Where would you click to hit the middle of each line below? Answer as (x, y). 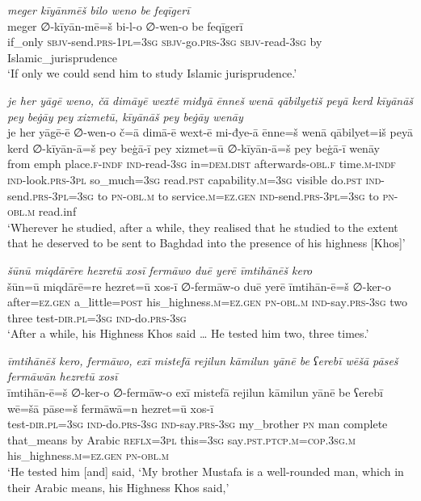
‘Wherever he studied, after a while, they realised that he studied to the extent (203, 227)
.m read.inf (51, 211)
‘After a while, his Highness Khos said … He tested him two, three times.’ (188, 333)
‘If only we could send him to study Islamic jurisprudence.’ (152, 73)
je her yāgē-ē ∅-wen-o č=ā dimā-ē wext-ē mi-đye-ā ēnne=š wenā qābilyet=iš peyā (210, 132)
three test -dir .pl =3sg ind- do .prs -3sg (97, 317)
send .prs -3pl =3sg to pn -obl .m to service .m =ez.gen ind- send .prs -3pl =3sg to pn (201, 195)
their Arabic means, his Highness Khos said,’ (118, 487)
